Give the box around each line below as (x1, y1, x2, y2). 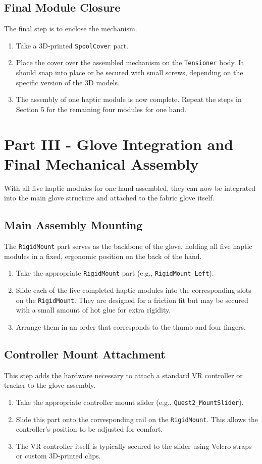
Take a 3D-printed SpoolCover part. (16, 40, 129, 50)
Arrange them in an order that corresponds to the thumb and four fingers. (16, 321, 246, 332)
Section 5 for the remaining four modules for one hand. (16, 104, 186, 114)
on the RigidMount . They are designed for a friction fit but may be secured (16, 294, 248, 305)
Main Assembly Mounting (4, 217, 143, 233)
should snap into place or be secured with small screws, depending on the (16, 67, 243, 78)
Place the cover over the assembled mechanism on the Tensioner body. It (16, 57, 244, 68)
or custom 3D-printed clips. (16, 450, 101, 461)
